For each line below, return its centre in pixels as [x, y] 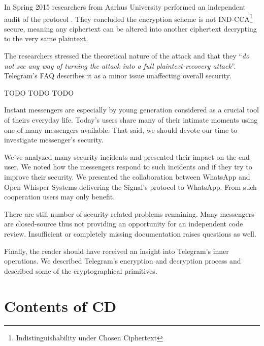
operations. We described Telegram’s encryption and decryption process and [123, 261]
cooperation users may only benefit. [60, 197]
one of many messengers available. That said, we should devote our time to [121, 129]
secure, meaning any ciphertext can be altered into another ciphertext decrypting [130, 28]
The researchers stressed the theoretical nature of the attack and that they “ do [127, 56]
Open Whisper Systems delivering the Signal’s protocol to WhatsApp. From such [130, 186]
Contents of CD [60, 306]
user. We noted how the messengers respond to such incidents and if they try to [128, 167]
